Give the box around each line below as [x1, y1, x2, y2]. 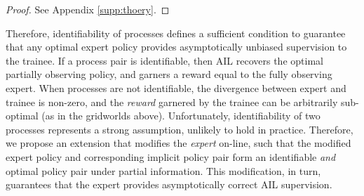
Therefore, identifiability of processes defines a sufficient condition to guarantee [6, 25, 346, 40]
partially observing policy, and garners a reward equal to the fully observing [6, 67, 332, 81]
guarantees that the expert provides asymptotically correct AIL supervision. [6, 177, 332, 192]
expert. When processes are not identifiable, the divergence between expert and [6, 80, 346, 95]
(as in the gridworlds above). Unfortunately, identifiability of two [41, 108, 321, 123]
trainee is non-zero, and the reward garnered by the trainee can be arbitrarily [6, 94, 338, 109]
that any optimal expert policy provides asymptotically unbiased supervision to [6, 39, 347, 54]
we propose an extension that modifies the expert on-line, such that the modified [6, 136, 351, 150]
